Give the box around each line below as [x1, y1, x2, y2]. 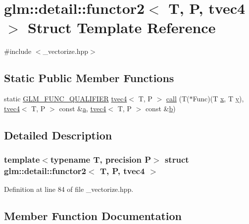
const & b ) [145, 103, 176, 113]
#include [4, 46, 32, 56]
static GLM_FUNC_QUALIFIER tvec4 [4, 93, 127, 104]
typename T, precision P [50, 153, 151, 165]
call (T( [166, 93, 190, 104]
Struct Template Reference [28, 17, 216, 38]
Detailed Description [4, 127, 112, 142]
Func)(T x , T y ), [193, 93, 244, 104]
